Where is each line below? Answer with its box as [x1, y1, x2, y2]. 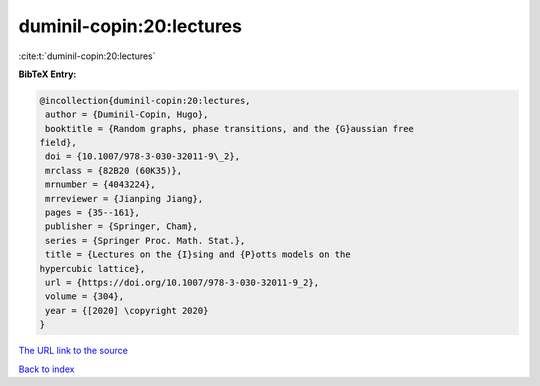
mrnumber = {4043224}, [45, 179, 157, 190]
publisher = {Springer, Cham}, [45, 221, 199, 232]
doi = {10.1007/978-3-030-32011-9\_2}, [45, 151, 240, 162]
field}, [39, 137, 77, 149]
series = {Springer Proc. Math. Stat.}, [45, 235, 246, 246]
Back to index [18, 363, 75, 375]
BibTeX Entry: [18, 68, 77, 80]
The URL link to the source [18, 345, 129, 357]
